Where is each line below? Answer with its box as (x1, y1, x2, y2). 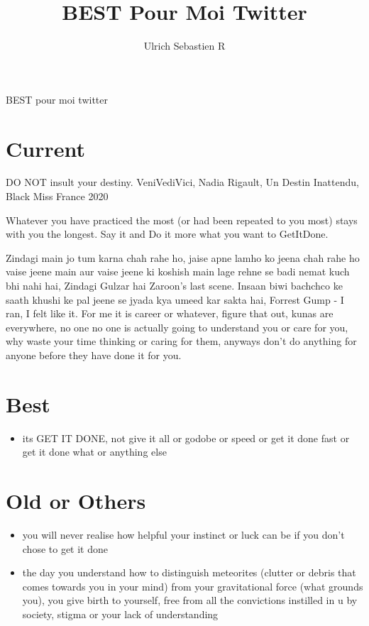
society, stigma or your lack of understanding (22, 606, 219, 621)
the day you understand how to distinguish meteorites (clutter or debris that (22, 565, 356, 580)
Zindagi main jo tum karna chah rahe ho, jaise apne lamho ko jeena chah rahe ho (6, 250, 360, 265)
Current (6, 133, 85, 163)
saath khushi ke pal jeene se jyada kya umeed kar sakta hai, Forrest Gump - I (6, 292, 344, 307)
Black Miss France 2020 (6, 189, 109, 204)
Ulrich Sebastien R (143, 38, 226, 53)
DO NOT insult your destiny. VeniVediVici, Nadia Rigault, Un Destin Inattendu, (6, 175, 359, 190)
